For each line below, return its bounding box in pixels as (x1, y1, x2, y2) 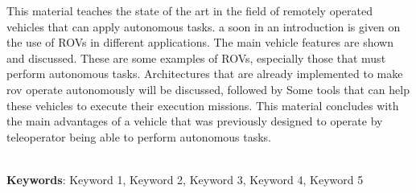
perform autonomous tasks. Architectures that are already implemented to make (6, 65, 403, 82)
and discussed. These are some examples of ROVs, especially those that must (6, 49, 386, 66)
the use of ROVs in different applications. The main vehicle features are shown (6, 34, 393, 51)
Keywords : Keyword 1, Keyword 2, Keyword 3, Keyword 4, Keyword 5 (6, 170, 364, 187)
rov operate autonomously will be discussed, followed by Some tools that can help (6, 80, 410, 97)
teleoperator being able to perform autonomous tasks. (6, 128, 272, 145)
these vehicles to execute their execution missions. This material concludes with (6, 96, 399, 113)
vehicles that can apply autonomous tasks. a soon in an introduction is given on (6, 18, 401, 35)
